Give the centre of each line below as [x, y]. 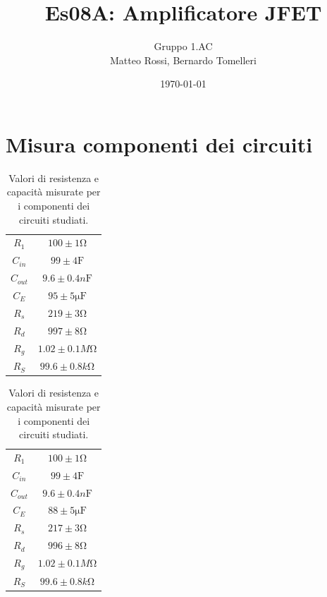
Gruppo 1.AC [183, 46]
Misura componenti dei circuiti [159, 144]
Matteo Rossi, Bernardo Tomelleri [183, 60]
